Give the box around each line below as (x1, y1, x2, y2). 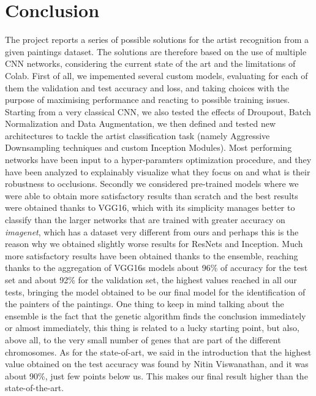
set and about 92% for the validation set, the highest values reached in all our (5, 273, 297, 286)
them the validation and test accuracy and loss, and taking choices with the (5, 81, 289, 94)
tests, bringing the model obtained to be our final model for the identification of (5, 285, 306, 298)
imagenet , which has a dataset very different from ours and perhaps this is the (5, 225, 299, 238)
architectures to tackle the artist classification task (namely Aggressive (5, 129, 270, 142)
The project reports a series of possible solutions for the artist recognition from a (5, 33, 309, 46)
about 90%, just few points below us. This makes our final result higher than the (5, 369, 308, 382)
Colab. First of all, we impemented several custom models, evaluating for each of (5, 69, 308, 82)
